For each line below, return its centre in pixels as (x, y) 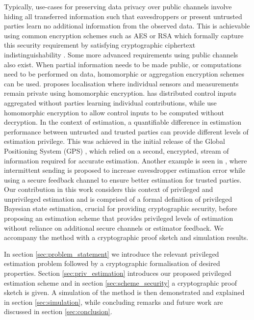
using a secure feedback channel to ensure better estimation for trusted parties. (123, 179)
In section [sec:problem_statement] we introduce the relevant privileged (112, 253)
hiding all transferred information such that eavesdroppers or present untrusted (123, 16)
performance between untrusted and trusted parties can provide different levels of (126, 131)
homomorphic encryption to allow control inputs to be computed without (114, 112)
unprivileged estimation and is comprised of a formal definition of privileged (118, 199)
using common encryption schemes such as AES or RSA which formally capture (124, 35)
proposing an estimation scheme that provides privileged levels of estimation (119, 218)
